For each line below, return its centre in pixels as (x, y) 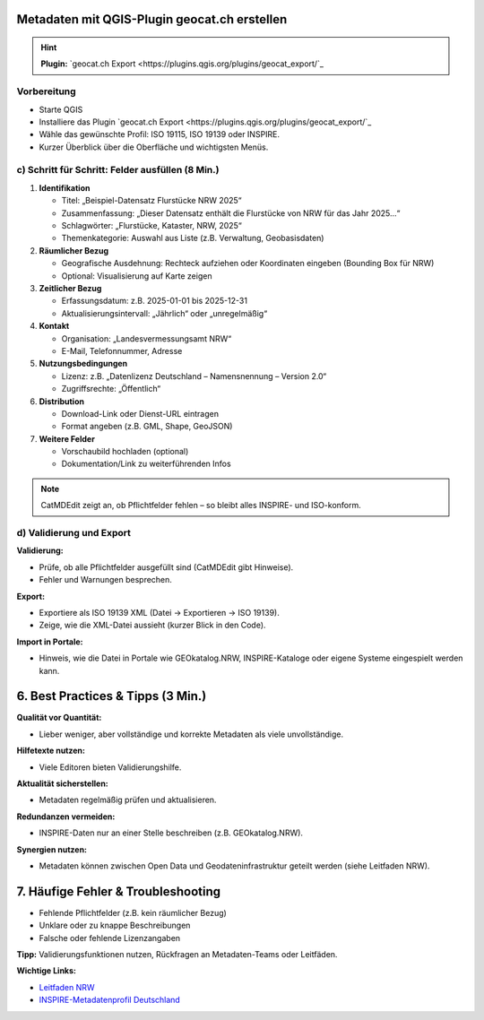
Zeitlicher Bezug (70, 288)
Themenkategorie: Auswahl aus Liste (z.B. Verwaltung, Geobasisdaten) (193, 238)
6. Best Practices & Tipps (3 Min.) (112, 696)
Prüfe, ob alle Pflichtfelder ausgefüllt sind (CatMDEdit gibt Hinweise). (166, 567)
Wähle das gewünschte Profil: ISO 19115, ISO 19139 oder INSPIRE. (160, 134)
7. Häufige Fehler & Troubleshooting (119, 891)
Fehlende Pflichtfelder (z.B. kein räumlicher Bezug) (133, 912)
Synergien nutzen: (52, 849)
